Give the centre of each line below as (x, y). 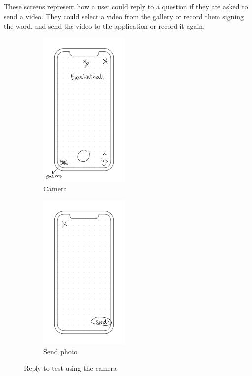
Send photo (61, 351)
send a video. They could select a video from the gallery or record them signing (124, 16)
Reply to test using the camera (70, 368)
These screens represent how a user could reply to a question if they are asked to (126, 6)
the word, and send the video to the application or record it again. (105, 26)
